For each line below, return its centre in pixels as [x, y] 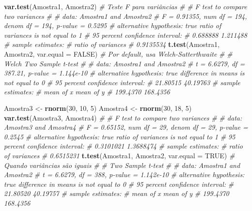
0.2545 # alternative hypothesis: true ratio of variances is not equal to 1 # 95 [120, 136]
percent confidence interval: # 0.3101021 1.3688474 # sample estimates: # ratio [123, 146]
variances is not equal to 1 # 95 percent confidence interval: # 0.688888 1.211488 [126, 35]
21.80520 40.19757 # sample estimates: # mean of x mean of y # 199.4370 [117, 193]
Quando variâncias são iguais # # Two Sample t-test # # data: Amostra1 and [122, 165]
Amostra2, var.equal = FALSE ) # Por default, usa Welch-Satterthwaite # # [118, 53]
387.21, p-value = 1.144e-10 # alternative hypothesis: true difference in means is [124, 73]
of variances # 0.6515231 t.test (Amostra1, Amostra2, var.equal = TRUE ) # [119, 155]
